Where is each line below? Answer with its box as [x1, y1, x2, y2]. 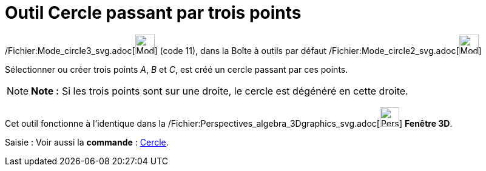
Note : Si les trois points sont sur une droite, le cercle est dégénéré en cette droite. [31, 84, 408, 97]
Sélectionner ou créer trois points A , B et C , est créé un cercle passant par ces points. [5, 64, 348, 75]
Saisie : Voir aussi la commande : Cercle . [5, 136, 169, 147]
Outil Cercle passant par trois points [5, 2, 302, 23]
